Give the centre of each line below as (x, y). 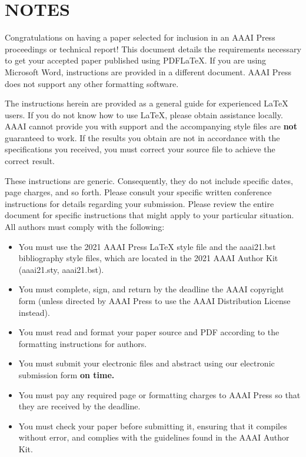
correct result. (30, 161)
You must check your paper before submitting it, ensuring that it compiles (153, 426)
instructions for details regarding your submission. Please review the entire (139, 203)
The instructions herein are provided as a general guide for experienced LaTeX (147, 103)
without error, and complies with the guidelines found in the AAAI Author (154, 437)
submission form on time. (66, 374)
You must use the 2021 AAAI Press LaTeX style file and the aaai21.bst (147, 246)
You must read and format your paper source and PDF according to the (149, 332)
